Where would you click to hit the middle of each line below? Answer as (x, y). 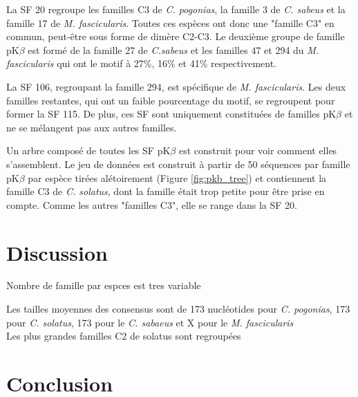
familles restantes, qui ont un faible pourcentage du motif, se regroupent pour (171, 100)
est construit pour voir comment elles (258, 150)
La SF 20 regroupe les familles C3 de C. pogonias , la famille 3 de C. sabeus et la (176, 9)
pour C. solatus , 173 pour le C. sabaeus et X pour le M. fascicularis (150, 322)
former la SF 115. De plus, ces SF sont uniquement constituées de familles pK (171, 114)
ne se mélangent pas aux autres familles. (92, 127)
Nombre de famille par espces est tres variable (104, 285)
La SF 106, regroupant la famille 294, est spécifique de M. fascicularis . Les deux (176, 86)
